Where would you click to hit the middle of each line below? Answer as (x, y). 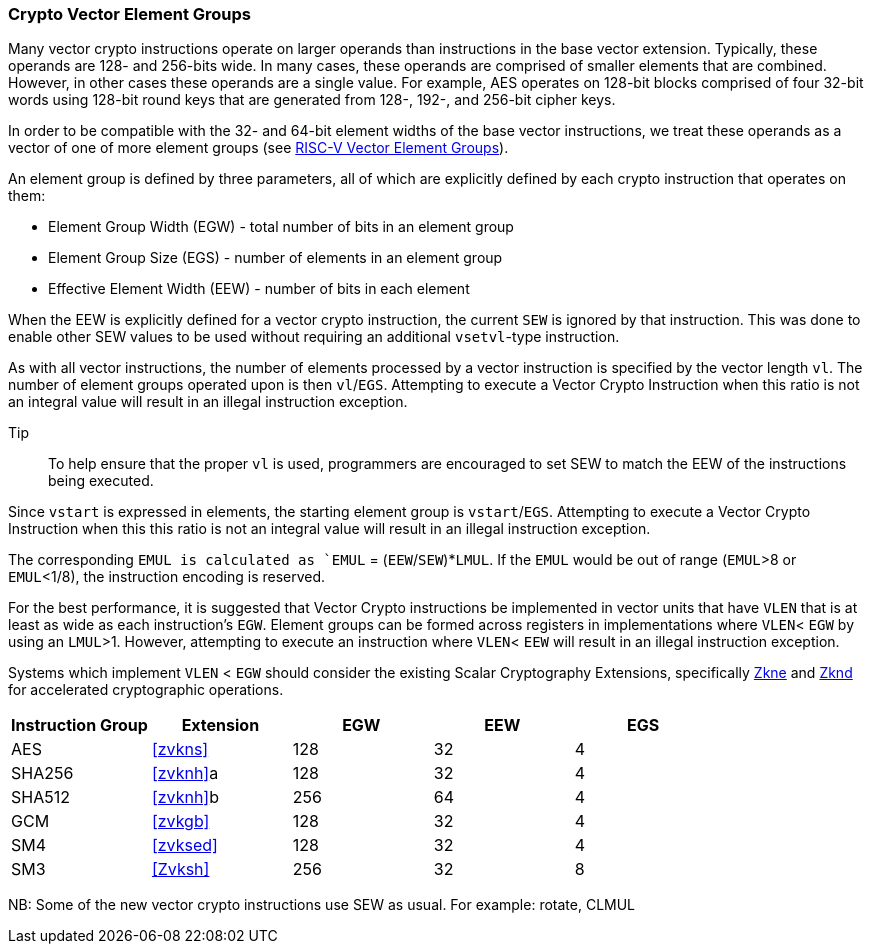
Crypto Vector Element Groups (129, 14)
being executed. (101, 481)
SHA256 (42, 773)
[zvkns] (180, 749)
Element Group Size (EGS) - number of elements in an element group (275, 258)
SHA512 (40, 797)
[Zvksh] (180, 869)
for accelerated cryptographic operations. (146, 690)
